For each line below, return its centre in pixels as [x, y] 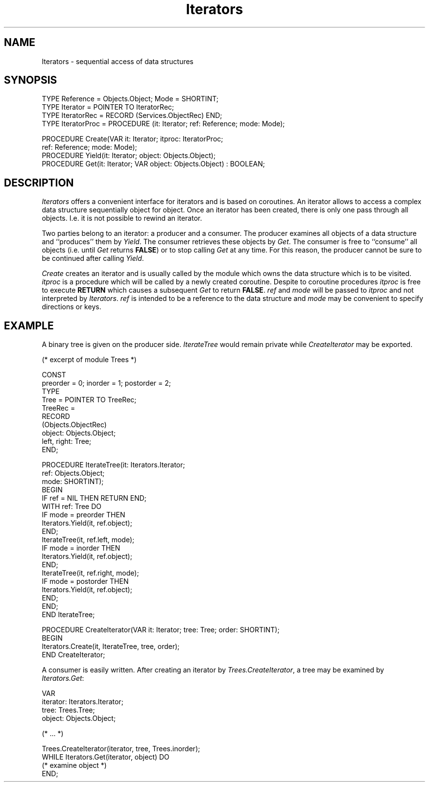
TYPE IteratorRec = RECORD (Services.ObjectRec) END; [132, 116]
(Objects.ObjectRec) [74, 425]
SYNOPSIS [31, 80]
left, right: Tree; [67, 441]
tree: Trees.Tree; [68, 710]
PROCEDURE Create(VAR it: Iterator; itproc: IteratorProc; [132, 139]
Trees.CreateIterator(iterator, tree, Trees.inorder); [121, 749]
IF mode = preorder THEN [83, 515]
